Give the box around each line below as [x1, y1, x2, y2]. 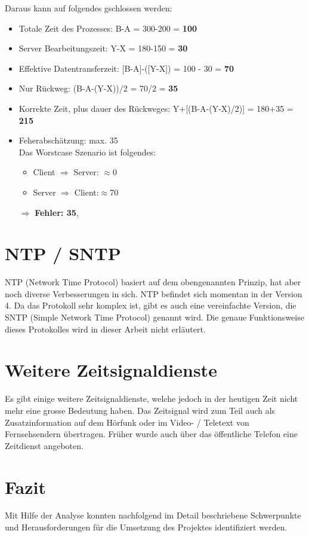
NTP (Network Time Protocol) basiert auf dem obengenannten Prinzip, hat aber [5, 276, 301, 288]
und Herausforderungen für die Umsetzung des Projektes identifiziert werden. [5, 521, 288, 533]
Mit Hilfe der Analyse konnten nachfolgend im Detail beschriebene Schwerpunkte [5, 509, 301, 521]
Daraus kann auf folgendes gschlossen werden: [5, 2, 172, 14]
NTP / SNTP [5, 241, 121, 266]
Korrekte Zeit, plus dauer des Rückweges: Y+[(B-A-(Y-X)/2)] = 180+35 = [18, 102, 293, 114]
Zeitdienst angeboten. [5, 439, 84, 451]
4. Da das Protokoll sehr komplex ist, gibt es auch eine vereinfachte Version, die [5, 299, 296, 312]
